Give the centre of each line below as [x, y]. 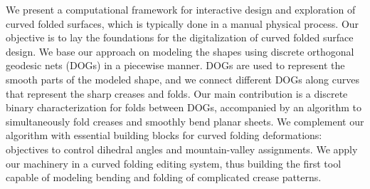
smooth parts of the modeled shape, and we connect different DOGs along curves [183, 79]
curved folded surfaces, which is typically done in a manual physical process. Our [183, 23]
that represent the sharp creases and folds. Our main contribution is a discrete [177, 93]
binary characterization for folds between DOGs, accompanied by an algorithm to [184, 107]
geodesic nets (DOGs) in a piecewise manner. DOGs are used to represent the [175, 65]
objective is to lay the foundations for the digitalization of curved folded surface [180, 37]
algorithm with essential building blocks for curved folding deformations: [164, 135]
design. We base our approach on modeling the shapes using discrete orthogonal [180, 51]
